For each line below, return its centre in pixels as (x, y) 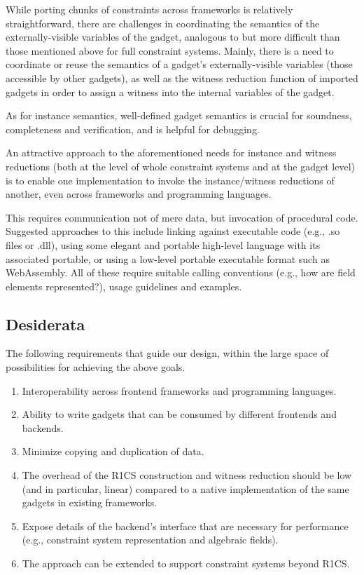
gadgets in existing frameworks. (90, 502)
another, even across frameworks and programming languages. (139, 194)
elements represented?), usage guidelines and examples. (124, 286)
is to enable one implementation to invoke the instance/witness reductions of (170, 180)
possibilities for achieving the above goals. (96, 367)
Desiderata (45, 324)
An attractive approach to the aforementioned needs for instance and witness (171, 153)
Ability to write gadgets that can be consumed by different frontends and (179, 414)
